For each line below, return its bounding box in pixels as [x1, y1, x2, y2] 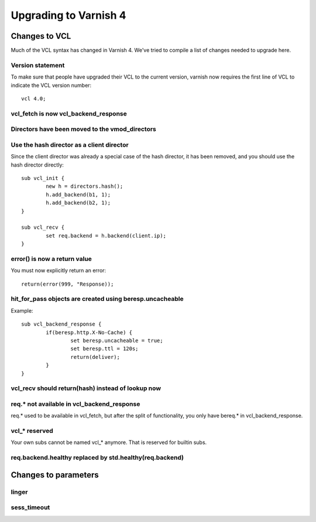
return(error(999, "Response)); [21, 280, 114, 287]
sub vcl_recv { [21, 224, 65, 231]
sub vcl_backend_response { [21, 321, 102, 328]
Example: [11, 307, 33, 314]
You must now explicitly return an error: [11, 267, 107, 274]
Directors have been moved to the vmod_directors [11, 125, 156, 133]
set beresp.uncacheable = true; [70, 337, 163, 344]
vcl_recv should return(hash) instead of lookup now [11, 384, 161, 392]
